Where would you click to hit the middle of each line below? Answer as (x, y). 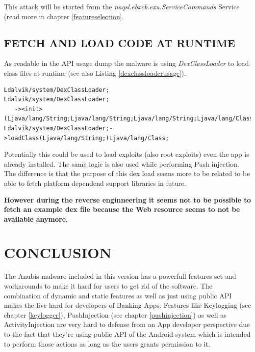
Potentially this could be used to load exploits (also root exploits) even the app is (127, 154)
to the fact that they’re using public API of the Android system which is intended (127, 334)
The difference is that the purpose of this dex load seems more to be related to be (127, 173)
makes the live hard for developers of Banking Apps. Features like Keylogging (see (127, 305)
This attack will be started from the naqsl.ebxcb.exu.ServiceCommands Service (122, 6)
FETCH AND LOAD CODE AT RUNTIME (120, 43)
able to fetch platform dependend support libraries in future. (95, 183)
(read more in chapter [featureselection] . (64, 16)
